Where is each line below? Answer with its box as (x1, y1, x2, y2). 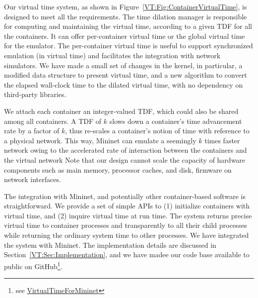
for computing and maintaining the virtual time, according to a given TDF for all (4, 21, 252, 31)
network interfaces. (4, 174, 61, 185)
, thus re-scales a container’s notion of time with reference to (65, 125, 250, 136)
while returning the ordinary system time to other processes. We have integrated (4, 230, 249, 240)
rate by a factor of (4, 125, 60, 136)
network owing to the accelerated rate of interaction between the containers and (4, 145, 247, 155)
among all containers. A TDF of (4, 115, 102, 126)
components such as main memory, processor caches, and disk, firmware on (4, 164, 232, 175)
